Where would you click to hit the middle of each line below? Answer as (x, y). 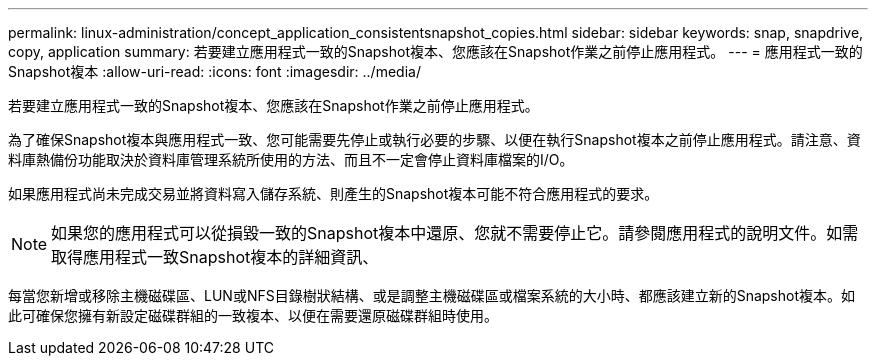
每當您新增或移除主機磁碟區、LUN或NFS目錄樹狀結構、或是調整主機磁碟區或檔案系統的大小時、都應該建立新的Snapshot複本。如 (432, 295)
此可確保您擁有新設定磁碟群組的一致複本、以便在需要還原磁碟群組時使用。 (253, 315)
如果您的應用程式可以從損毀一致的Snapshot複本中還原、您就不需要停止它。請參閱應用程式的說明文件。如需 (455, 233)
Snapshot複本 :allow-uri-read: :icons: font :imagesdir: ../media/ (214, 71)
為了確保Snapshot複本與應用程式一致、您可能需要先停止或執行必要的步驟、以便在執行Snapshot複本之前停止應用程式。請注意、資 (434, 139)
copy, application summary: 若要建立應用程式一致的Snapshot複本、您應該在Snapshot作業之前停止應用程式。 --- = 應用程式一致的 (435, 51)
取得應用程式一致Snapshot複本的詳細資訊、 (215, 257)
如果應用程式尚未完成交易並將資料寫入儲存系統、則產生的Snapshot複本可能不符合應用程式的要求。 (333, 193)
